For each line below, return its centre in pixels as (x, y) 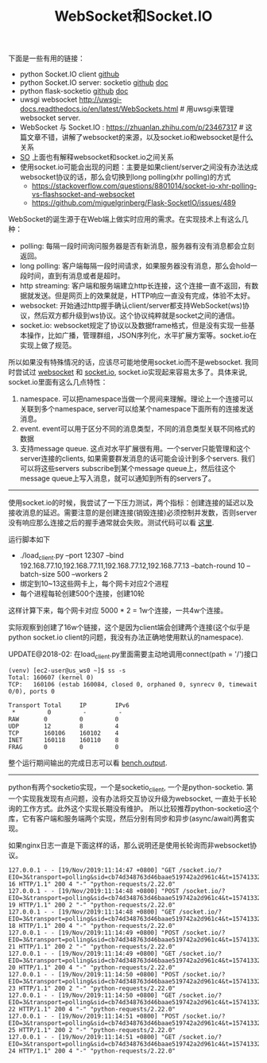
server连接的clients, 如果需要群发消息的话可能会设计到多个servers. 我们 (137, 458)
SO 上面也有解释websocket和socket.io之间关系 (97, 157)
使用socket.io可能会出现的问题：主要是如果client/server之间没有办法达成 (139, 167)
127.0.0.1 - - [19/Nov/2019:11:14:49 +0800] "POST (94, 933)
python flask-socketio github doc (74, 91)
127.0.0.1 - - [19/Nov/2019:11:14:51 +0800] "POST (94, 1016)
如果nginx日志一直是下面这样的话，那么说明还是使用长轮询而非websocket (129, 845)
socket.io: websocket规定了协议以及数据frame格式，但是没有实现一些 (134, 326)
